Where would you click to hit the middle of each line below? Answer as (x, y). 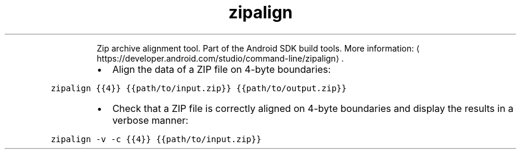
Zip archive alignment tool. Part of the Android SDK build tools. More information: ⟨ (258, 48)
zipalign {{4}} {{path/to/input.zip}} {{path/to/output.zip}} (199, 88)
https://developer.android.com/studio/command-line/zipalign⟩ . (220, 58)
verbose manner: (150, 120)
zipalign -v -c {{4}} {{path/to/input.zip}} (156, 139)
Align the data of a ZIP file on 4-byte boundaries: (222, 69)
